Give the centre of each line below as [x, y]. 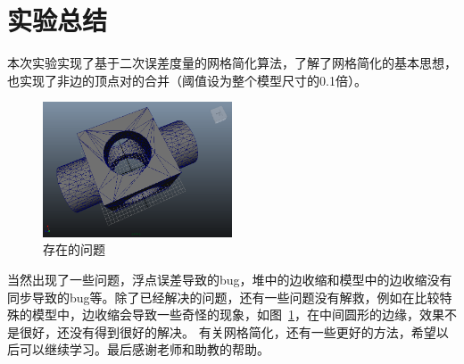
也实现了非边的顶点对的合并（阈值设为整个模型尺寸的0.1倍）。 [187, 80]
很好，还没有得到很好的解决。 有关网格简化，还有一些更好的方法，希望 [228, 331]
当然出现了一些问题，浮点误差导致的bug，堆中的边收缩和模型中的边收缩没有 [230, 279]
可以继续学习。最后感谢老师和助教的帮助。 [144, 349]
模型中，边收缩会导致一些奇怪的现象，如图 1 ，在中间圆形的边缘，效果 [238, 314]
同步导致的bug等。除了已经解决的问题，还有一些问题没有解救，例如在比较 [224, 297]
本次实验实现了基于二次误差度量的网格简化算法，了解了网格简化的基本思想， [232, 63]
